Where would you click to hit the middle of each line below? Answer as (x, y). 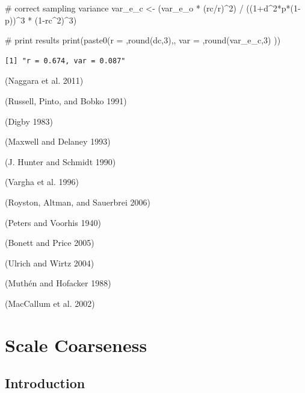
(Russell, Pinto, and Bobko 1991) (66, 100)
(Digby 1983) (29, 121)
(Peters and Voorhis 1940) (53, 222)
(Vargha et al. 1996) (42, 182)
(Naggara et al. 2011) (44, 80)
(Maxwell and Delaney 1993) (58, 141)
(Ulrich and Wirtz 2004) (50, 263)
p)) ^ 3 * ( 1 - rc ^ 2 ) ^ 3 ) (41, 20)
